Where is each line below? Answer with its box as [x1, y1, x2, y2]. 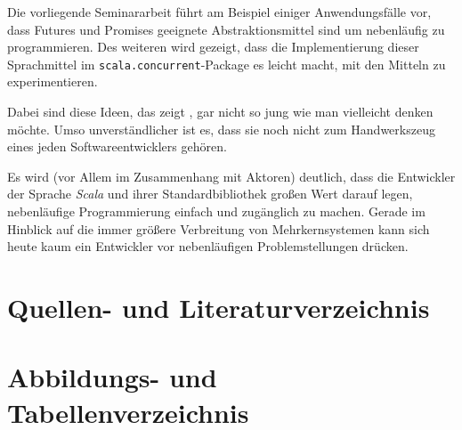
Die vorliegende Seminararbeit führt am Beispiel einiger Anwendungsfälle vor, [7, 3, 432, 20]
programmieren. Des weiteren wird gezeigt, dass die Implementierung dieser [7, 37, 419, 56]
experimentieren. [7, 72, 98, 91]
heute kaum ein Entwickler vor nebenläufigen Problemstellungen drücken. [7, 237, 409, 256]
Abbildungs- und [7, 359, 217, 395]
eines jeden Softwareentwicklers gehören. [7, 137, 227, 156]
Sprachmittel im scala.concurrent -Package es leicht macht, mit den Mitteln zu [7, 54, 446, 73]
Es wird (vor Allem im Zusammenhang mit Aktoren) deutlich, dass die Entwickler [7, 166, 456, 185]
